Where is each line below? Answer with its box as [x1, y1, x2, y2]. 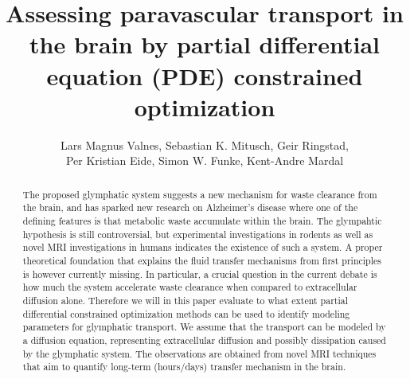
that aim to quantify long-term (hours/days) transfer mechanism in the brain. [22, 360, 346, 373]
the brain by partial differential [29, 28, 380, 61]
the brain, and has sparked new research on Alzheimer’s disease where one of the [22, 201, 358, 214]
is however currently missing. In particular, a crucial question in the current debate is [22, 267, 377, 280]
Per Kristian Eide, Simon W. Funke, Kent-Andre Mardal [65, 152, 344, 169]
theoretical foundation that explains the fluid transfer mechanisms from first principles [22, 253, 381, 267]
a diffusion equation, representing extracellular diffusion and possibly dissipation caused [22, 333, 386, 346]
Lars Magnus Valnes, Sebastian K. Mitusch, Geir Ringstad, [61, 136, 349, 153]
